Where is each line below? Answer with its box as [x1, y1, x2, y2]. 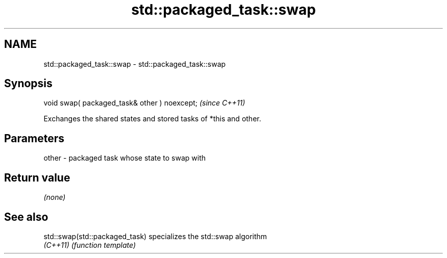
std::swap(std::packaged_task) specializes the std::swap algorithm [43, 231, 267, 241]
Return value [4, 171, 70, 184]
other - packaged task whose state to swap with [43, 153, 206, 163]
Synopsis [4, 77, 53, 90]
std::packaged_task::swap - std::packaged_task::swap [43, 59, 226, 68]
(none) [43, 193, 66, 202]
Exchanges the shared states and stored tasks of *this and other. [43, 114, 261, 123]
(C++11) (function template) [43, 240, 136, 249]
